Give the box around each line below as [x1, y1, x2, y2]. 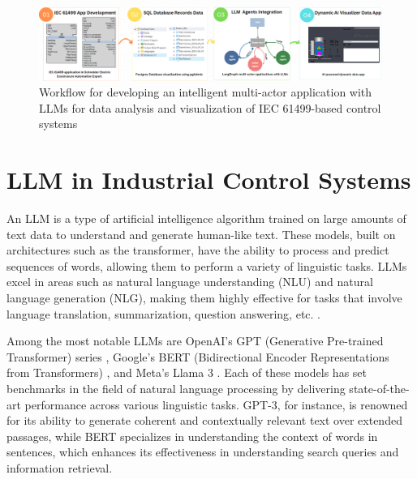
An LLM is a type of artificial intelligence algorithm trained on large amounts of [6, 210, 406, 226]
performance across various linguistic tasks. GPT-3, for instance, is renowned [24, 396, 408, 413]
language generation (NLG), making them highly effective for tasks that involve [6, 289, 402, 306]
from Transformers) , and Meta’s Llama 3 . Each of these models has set [6, 364, 367, 381]
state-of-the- [349, 379, 410, 396]
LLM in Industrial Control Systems [6, 163, 411, 196]
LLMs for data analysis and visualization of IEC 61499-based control [39, 99, 381, 116]
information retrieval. [6, 459, 113, 476]
